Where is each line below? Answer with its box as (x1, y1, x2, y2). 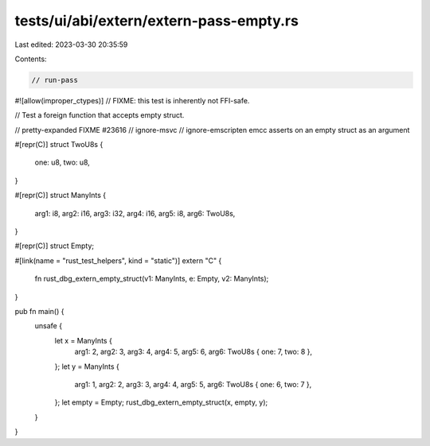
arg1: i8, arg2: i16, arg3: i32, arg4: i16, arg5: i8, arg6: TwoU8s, (34, 208, 236, 218)
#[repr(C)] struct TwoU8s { (14, 140, 104, 149)
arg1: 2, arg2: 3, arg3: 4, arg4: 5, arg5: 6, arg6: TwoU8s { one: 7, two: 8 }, (74, 347, 313, 357)
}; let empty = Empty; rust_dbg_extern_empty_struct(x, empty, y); (54, 398, 268, 407)
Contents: (14, 54, 47, 64)
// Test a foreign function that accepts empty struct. (14, 111, 185, 120)
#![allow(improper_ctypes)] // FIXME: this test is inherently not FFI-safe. (14, 95, 250, 105)
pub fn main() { (14, 306, 64, 316)
